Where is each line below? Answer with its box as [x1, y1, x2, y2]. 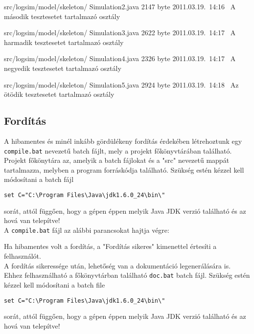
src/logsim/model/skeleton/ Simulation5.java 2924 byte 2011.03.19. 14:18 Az [4, 79, 239, 89]
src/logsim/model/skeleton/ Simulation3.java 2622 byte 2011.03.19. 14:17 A [4, 27, 236, 38]
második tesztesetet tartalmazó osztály [4, 11, 120, 21]
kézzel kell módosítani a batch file [4, 279, 105, 289]
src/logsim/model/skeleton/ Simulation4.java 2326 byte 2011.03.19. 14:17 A [4, 53, 236, 64]
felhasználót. [4, 251, 41, 261]
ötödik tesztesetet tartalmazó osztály [4, 89, 115, 99]
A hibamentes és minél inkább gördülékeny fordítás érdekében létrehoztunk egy [4, 135, 242, 146]
